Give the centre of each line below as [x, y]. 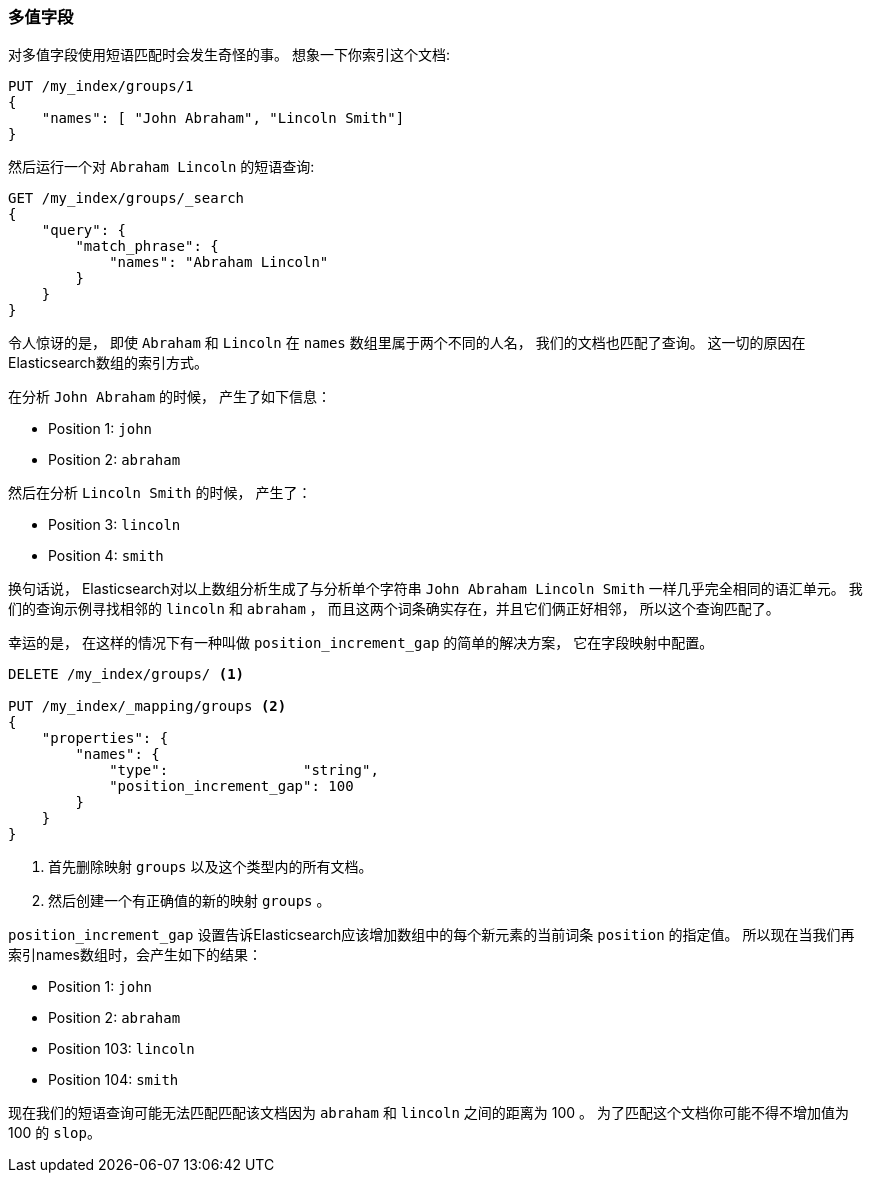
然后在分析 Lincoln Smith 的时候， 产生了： [160, 493]
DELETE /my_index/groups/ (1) [126, 674]
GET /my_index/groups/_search [126, 198]
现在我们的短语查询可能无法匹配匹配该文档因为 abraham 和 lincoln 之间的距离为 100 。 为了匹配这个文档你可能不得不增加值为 [428, 1113]
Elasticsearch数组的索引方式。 [108, 363]
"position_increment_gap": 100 [231, 786]
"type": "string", [244, 770]
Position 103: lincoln [121, 1049]
